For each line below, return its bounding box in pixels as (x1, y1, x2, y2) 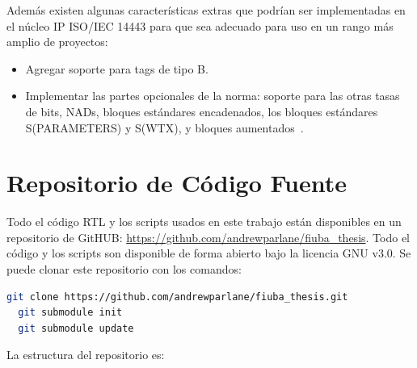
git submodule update (18, 322, 134, 334)
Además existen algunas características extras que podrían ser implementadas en (6, 2, 406, 18)
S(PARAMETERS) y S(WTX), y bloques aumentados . (25, 119, 304, 136)
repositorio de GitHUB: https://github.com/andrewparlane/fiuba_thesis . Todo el (6, 228, 410, 245)
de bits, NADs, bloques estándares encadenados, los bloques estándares (25, 102, 378, 119)
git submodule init (18, 307, 123, 319)
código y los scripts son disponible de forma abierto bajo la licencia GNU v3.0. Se (6, 245, 411, 261)
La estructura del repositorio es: (6, 346, 165, 363)
